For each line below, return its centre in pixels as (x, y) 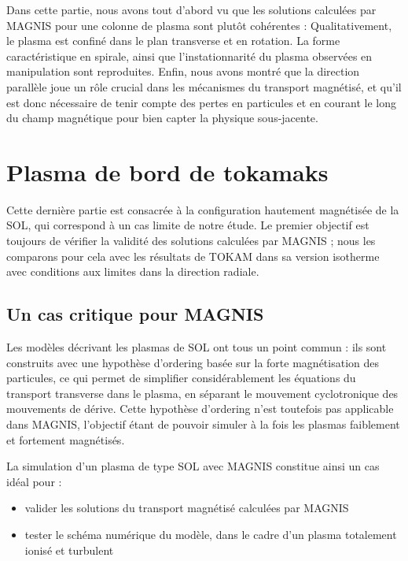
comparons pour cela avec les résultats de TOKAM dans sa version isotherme (193, 256)
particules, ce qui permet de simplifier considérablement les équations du (181, 378)
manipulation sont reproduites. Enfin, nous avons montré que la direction (183, 71)
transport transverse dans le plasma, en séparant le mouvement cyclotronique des (202, 393)
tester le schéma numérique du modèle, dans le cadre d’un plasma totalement (211, 534)
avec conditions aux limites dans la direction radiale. (133, 271)
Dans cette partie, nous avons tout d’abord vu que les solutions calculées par (191, 9)
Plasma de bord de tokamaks (167, 171)
